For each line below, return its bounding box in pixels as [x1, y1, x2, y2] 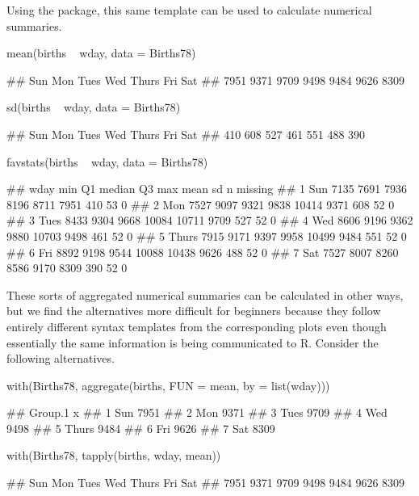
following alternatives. [6, 350, 115, 367]
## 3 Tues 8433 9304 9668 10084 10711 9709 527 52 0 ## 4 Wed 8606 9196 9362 [6, 212, 413, 229]
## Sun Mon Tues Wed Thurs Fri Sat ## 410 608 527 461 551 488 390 [6, 125, 366, 142]
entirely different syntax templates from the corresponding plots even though [6, 317, 387, 334]
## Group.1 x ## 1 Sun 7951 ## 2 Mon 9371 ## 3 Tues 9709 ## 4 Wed [6, 404, 388, 421]
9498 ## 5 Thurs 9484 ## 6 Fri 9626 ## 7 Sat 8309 [6, 419, 275, 436]
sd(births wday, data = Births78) [6, 99, 181, 116]
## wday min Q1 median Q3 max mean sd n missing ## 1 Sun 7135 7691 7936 [6, 180, 408, 197]
